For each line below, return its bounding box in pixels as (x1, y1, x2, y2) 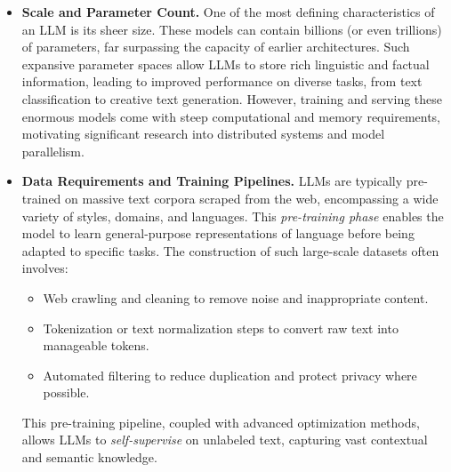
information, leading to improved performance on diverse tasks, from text (21, 72, 423, 91)
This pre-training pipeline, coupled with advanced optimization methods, (21, 412, 420, 431)
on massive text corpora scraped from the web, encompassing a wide (65, 188, 439, 207)
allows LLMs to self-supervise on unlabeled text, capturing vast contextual (21, 430, 428, 449)
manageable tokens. (43, 336, 149, 355)
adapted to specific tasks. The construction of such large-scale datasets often (21, 241, 439, 260)
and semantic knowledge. (21, 448, 157, 467)
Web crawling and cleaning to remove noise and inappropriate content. (43, 288, 429, 307)
